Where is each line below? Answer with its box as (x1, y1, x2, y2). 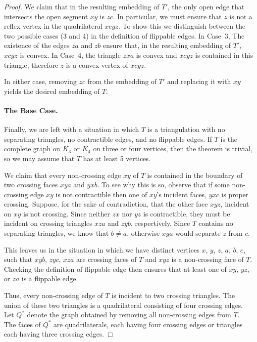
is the (220, 133, 238, 144)
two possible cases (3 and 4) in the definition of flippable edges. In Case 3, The (4, 30, 245, 41)
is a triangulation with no (148, 124, 225, 134)
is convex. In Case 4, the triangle (20, 49, 121, 60)
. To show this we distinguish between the (118, 21, 246, 31)
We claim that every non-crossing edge (4, 170, 121, 180)
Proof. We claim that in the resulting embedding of (4, 1, 159, 11)
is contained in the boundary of (147, 170, 243, 180)
